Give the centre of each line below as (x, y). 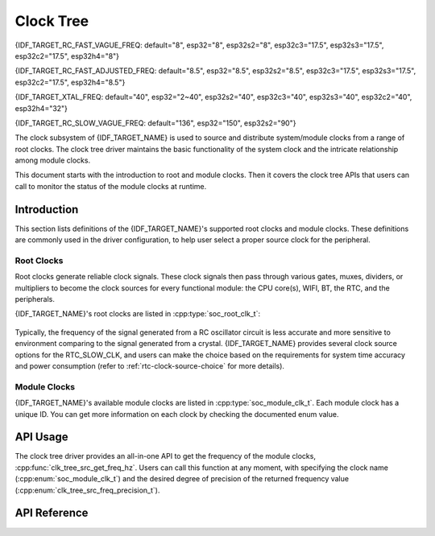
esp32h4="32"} (41, 108)
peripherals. (35, 299)
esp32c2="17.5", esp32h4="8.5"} (70, 82)
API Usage (41, 437)
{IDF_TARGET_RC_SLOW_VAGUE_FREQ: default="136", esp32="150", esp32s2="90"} (155, 123)
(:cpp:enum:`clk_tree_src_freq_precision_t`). (87, 490)
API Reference (52, 513)
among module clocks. (53, 160)
